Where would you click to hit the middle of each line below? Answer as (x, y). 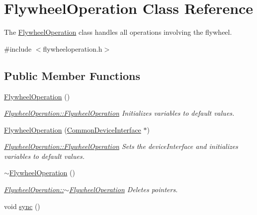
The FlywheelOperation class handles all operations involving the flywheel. (118, 32)
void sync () (22, 206)
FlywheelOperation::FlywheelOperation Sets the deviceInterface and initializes (121, 146)
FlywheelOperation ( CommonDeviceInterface (73, 129)
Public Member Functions (72, 75)
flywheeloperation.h (73, 48)
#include (18, 48)
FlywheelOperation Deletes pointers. (124, 189)
